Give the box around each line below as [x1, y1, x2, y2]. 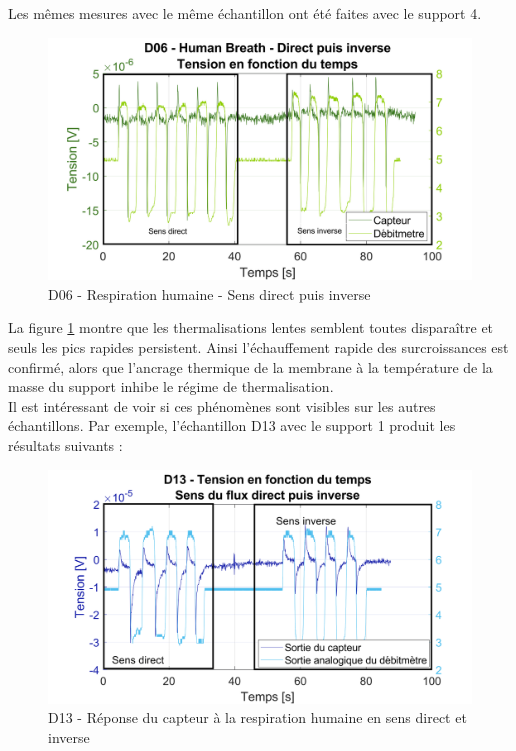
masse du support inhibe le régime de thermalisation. [8, 376, 334, 397]
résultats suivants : [8, 434, 123, 455]
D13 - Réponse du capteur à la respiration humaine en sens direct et [48, 707, 467, 728]
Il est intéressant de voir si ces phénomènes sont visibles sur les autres [8, 395, 436, 416]
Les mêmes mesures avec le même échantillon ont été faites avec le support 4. [8, 3, 482, 23]
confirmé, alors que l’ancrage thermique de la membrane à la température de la [8, 356, 493, 377]
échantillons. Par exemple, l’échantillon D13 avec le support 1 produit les [8, 415, 456, 436]
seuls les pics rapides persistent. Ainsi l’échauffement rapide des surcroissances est [8, 337, 509, 358]
